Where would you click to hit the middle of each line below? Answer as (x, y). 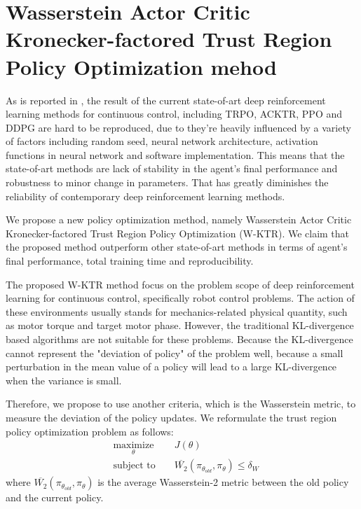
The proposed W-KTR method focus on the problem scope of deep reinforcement (180, 284)
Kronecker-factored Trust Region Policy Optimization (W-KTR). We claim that (178, 233)
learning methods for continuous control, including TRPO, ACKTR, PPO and (174, 114)
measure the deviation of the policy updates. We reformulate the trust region (171, 417)
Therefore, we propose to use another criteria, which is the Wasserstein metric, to (181, 404)
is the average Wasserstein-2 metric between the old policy (223, 482)
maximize (134, 446)
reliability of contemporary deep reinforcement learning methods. (145, 196)
